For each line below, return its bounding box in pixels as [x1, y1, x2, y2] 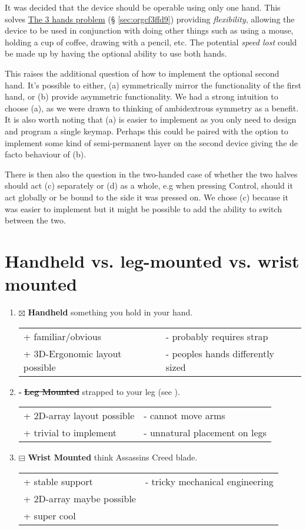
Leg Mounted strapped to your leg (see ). [24, 385, 180, 397]
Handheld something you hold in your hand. [28, 306, 193, 318]
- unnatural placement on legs [144, 426, 267, 440]
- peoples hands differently [165, 346, 275, 360]
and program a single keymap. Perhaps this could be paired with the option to [5, 124, 288, 137]
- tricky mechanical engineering [145, 474, 274, 488]
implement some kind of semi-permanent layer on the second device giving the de [5, 136, 298, 149]
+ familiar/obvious [23, 329, 101, 343]
